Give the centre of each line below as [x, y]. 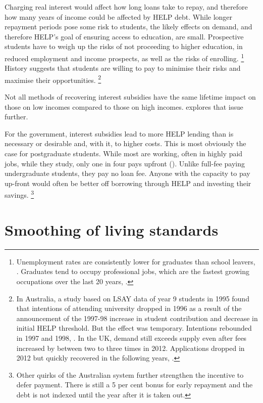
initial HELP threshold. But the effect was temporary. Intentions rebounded [134, 328]
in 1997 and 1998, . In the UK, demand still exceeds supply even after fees [131, 338]
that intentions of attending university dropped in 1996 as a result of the [129, 308]
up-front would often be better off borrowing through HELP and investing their [128, 183]
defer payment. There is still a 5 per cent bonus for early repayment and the [135, 385]
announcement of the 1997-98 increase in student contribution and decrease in [137, 318]
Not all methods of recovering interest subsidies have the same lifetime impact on [130, 97]
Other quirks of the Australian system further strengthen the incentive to [130, 374]
